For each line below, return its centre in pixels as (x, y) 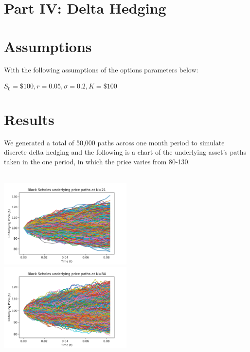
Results (29, 119)
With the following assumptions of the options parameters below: (101, 69)
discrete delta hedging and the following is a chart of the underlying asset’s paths (125, 152)
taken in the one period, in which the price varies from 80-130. (97, 161)
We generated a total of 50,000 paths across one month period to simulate (114, 142)
